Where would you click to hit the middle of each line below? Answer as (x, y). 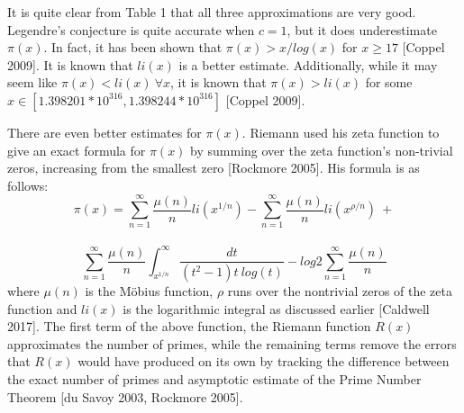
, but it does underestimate (362, 29)
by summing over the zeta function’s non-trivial (322, 150)
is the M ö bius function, (149, 291)
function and (42, 308)
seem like (32, 82)
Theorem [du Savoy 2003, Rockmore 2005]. (125, 396)
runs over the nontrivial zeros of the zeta (340, 291)
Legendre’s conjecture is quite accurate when (131, 29)
